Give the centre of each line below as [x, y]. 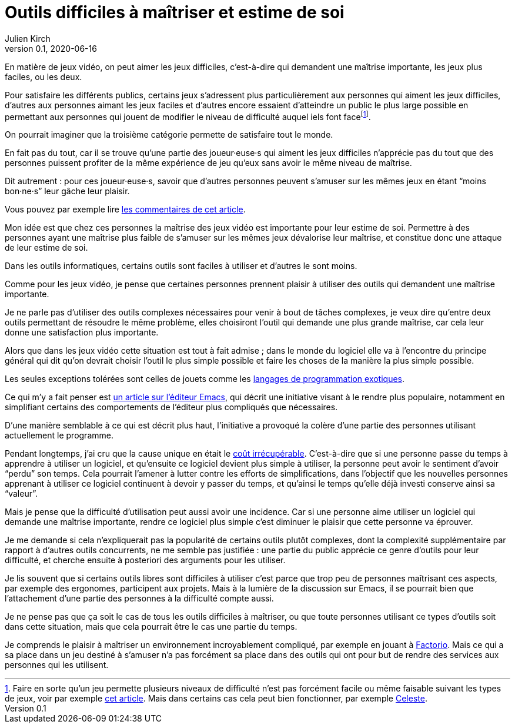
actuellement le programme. [59, 436]
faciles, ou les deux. [44, 77]
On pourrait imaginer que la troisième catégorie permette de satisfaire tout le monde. [169, 135]
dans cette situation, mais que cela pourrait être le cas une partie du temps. [151, 627]
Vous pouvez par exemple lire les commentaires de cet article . [125, 210]
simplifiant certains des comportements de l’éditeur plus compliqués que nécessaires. [171, 407]
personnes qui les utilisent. [57, 665]
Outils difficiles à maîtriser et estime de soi [175, 12]
